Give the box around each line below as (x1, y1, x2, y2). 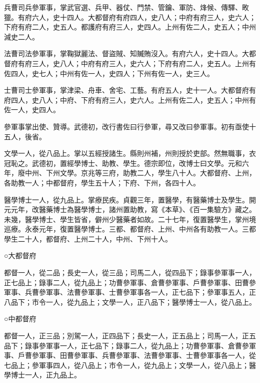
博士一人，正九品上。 (10, 369, 81, 380)
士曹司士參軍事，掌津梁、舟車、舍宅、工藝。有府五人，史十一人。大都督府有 (4, 85, 256, 95)
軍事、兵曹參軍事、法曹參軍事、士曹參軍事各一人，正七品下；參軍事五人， (4, 287, 249, 297)
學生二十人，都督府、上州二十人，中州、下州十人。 (4, 233, 172, 244)
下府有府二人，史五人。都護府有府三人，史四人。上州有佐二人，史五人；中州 (4, 22, 256, 32)
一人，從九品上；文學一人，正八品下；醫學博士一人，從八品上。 (45, 296, 256, 307)
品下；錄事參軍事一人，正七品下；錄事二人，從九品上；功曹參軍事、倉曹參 (4, 340, 249, 350)
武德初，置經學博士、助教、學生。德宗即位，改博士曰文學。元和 (31, 157, 242, 168)
